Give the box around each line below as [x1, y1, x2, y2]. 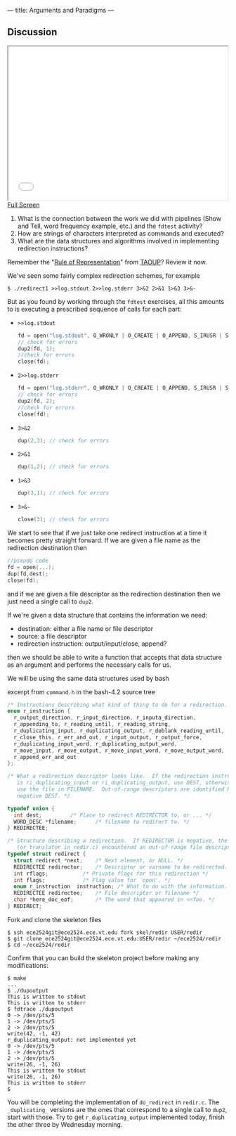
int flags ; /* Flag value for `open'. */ [13, 876, 171, 883]
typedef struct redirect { [7, 850, 86, 857]
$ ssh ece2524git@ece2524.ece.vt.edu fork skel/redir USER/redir [7, 928, 202, 936]
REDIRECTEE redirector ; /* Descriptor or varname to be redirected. [13, 863, 228, 871]
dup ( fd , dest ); [7, 570, 49, 577]
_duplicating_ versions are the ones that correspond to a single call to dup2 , [7, 1105, 228, 1113]
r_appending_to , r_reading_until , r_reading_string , [13, 721, 171, 728]
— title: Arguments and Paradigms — [7, 6, 114, 14]
